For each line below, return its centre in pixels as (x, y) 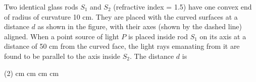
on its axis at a (223, 36)
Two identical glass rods (41, 7)
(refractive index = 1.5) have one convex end (183, 7)
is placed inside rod (158, 36)
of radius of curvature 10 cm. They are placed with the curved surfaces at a (121, 16)
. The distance (152, 56)
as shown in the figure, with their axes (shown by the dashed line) (140, 26)
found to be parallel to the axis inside (62, 56)
